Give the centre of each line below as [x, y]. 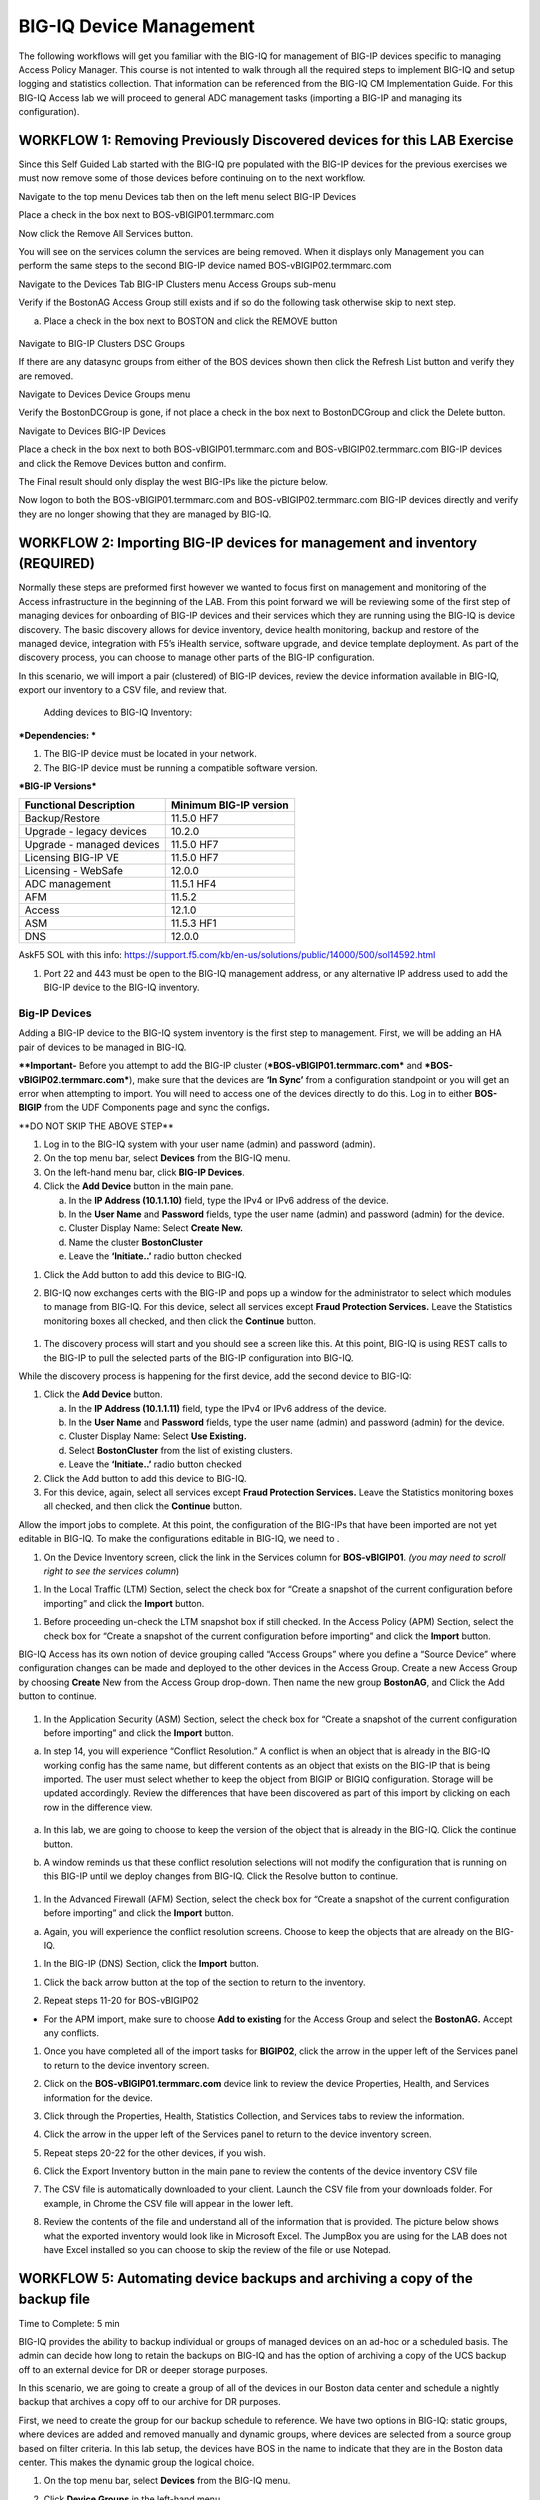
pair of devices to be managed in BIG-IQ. [102, 1047]
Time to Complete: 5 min [69, 2323]
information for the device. [98, 2097]
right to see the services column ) [111, 1571]
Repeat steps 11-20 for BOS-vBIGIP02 [121, 2001]
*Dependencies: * [57, 735]
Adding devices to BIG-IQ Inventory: [118, 712]
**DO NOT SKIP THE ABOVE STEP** [96, 1126]
